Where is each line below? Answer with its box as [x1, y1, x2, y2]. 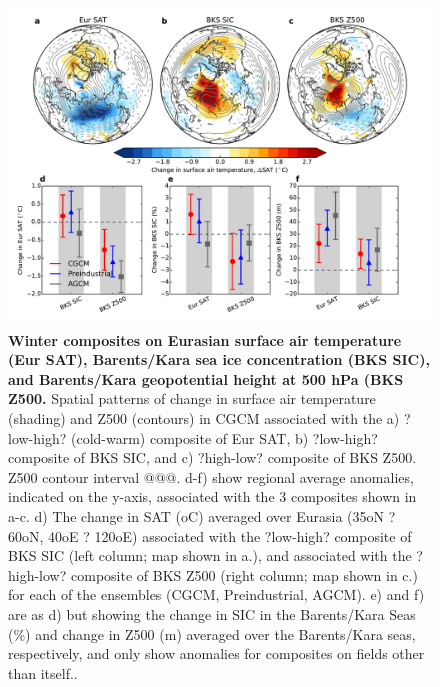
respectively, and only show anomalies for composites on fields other [8, 643, 425, 664]
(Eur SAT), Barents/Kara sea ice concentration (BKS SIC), [8, 349, 430, 370]
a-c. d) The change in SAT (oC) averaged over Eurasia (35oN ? [8, 505, 396, 526]
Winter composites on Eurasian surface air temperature [8, 329, 402, 350]
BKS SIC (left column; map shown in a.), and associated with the [8, 545, 412, 566]
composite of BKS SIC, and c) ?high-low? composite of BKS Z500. [8, 447, 417, 468]
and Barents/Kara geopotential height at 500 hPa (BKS [8, 368, 404, 389]
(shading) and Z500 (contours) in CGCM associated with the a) [8, 407, 400, 428]
